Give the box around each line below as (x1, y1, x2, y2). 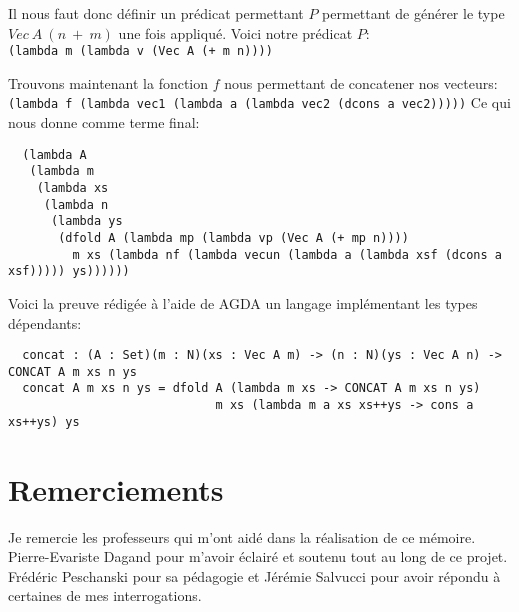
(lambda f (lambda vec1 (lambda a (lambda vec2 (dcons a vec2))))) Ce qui (8, 92, 511, 113)
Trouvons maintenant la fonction (8, 72, 209, 93)
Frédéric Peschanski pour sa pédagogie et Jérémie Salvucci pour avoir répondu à (8, 565, 501, 586)
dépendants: (8, 312, 82, 333)
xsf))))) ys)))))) (8, 264, 130, 279)
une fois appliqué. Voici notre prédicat (118, 22, 353, 43)
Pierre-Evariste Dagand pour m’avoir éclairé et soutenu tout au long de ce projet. (8, 546, 508, 567)
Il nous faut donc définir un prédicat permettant (8, 3, 304, 23)
